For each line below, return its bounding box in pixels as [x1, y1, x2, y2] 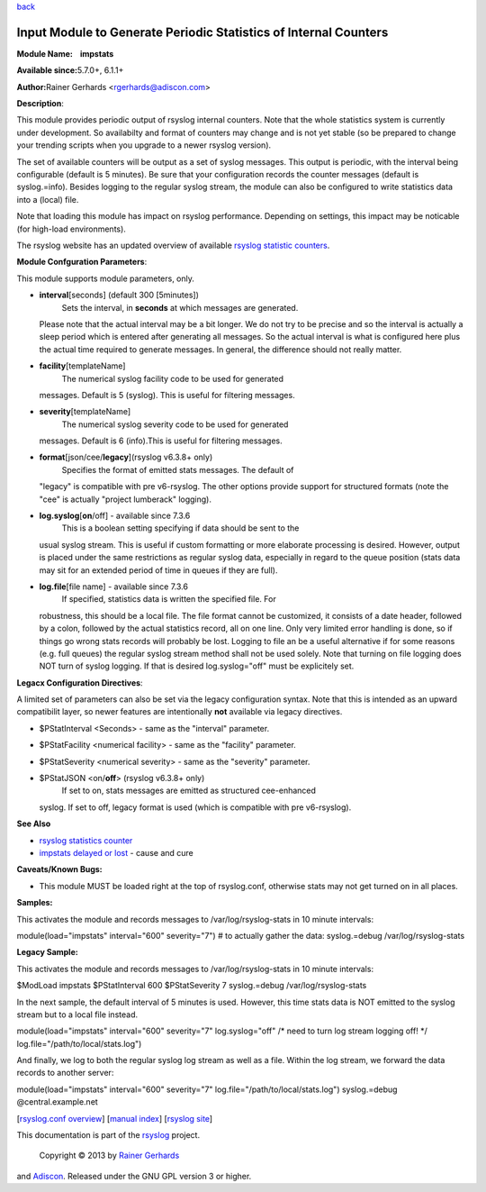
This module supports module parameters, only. [16, 273, 195, 284]
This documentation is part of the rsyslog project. [16, 1130, 201, 1141]
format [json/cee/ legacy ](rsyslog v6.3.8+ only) [39, 451, 213, 463]
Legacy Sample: [16, 947, 78, 958]
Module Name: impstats [16, 48, 114, 59]
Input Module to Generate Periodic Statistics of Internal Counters [16, 24, 389, 40]
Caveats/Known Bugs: [16, 864, 103, 875]
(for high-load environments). [16, 223, 126, 234]
